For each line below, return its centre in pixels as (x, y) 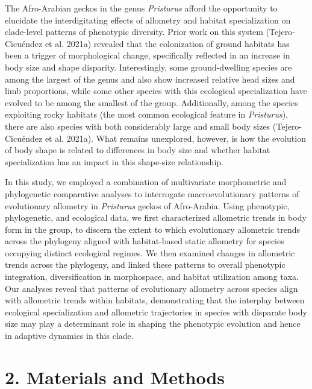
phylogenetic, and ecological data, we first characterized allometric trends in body (156, 217)
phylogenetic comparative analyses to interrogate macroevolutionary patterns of (152, 193)
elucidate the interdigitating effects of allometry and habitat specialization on (148, 20)
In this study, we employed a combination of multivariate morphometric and (146, 182)
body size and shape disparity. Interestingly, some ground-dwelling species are (148, 67)
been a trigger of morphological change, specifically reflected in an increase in (148, 55)
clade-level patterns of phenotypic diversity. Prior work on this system (134, 32)
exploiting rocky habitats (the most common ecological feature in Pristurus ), (146, 114)
